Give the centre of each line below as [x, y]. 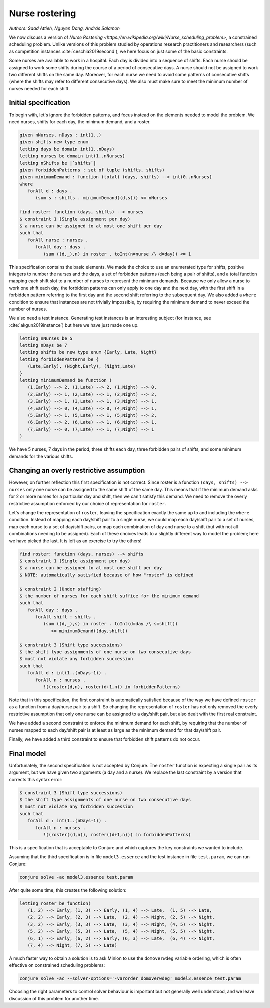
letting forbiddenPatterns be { [59, 359]
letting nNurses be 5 [46, 338]
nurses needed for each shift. [39, 88]
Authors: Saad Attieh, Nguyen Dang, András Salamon [64, 28]
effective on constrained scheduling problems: [57, 965]
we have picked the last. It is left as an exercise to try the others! [75, 541]
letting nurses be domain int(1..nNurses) [72, 156]
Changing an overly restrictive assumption [77, 470]
